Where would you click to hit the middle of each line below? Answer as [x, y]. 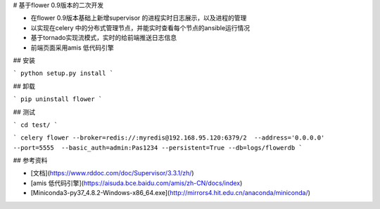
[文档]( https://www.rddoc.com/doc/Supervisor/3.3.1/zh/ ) [112, 173]
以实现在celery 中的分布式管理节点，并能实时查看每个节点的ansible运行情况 [140, 27]
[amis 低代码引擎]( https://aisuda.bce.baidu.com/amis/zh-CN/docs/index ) [137, 183]
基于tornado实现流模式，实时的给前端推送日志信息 [104, 38]
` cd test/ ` [36, 125]
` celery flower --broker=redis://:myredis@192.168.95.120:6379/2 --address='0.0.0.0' [169, 138]
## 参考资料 [30, 161]
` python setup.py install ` [63, 73]
